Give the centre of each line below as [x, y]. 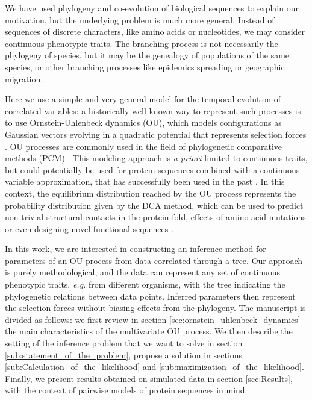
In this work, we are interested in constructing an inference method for [136, 249]
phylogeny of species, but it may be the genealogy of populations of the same [147, 55]
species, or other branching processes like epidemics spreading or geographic [145, 66]
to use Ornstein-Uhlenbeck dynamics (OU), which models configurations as [143, 122]
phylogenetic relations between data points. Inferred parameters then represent [150, 296]
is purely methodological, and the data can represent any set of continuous [142, 272]
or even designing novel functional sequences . [89, 228]
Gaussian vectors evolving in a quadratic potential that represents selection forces [156, 134]
